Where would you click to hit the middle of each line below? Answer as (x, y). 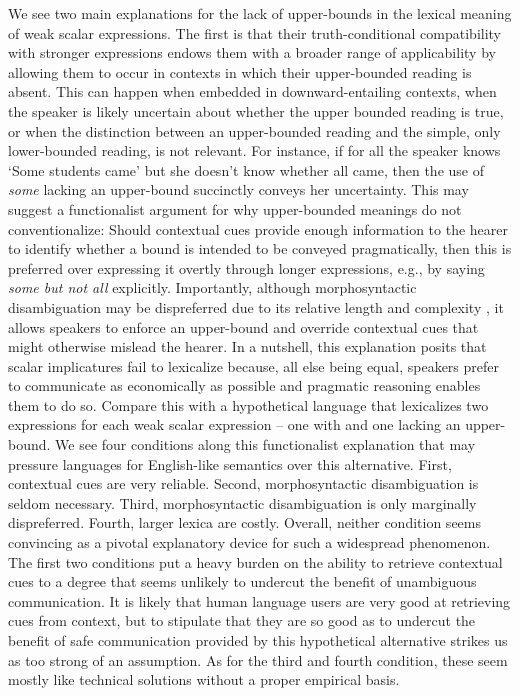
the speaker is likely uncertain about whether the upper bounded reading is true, (256, 110)
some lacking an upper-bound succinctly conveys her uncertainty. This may (238, 189)
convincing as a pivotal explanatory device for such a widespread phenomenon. (249, 542)
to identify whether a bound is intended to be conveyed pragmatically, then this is (260, 248)
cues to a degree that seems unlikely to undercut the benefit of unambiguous (242, 581)
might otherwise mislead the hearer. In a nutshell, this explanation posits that (247, 346)
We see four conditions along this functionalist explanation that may (265, 444)
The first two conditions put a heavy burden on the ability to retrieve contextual (255, 561)
